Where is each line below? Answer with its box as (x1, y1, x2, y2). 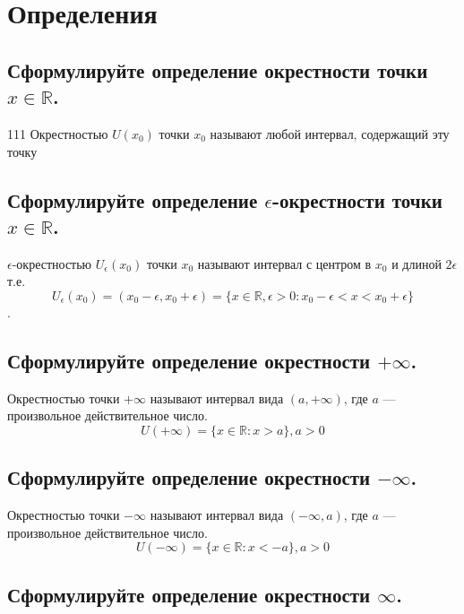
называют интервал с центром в (197, 254, 372, 272)
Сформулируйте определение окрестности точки (7, 56, 428, 83)
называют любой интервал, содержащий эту (210, 124, 450, 143)
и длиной (391, 254, 442, 272)
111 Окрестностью (7, 124, 108, 143)
